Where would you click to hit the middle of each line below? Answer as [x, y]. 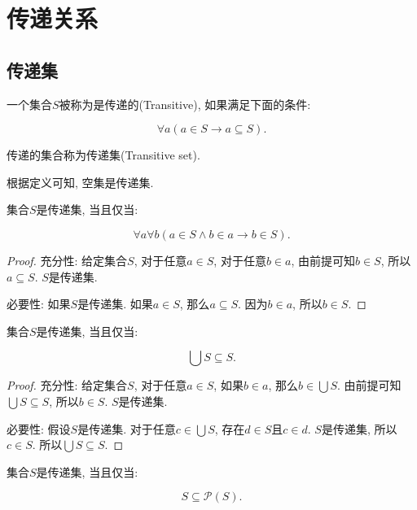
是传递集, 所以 [359, 428]
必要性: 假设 [39, 428]
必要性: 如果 [39, 304]
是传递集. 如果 [115, 304]
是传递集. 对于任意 [127, 428]
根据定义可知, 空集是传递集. [80, 182]
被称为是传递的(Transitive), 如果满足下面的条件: [185, 104]
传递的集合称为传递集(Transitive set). [103, 155]
